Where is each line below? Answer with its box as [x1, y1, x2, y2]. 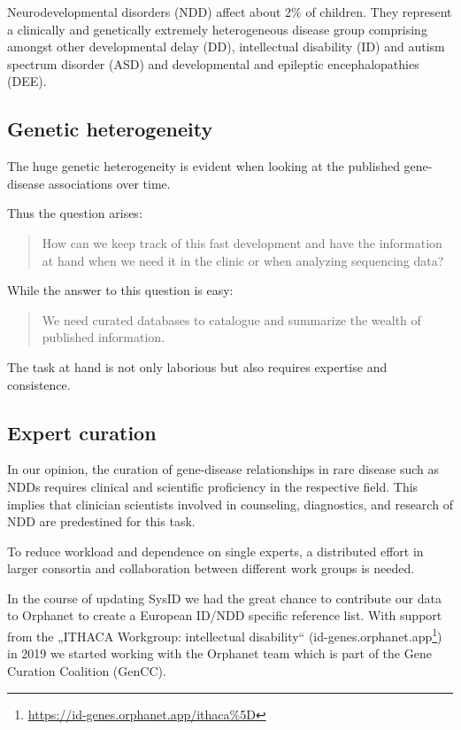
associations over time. [48, 174, 171, 192]
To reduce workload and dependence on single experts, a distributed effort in [7, 541, 424, 560]
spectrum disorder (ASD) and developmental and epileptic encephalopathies [7, 54, 419, 73]
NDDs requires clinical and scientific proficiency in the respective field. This [7, 477, 419, 495]
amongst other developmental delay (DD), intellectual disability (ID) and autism [7, 37, 445, 56]
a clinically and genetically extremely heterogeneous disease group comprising [7, 19, 427, 38]
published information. [42, 328, 165, 346]
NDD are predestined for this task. [7, 512, 196, 531]
